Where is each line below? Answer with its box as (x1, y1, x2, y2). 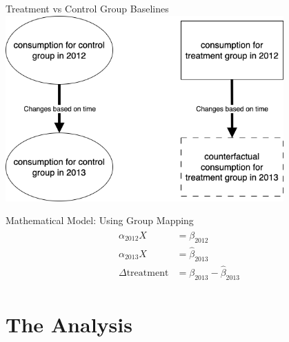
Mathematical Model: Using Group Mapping (6, 213, 194, 228)
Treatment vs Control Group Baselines (6, 1, 169, 15)
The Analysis (6, 310, 132, 338)
